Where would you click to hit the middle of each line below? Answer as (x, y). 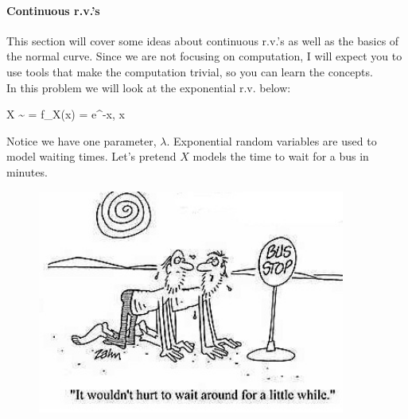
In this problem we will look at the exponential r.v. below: (149, 87)
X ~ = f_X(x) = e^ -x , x (66, 114)
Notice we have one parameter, (82, 140)
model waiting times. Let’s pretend (91, 156)
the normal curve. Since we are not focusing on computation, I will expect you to (204, 56)
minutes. (27, 171)
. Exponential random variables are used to (272, 140)
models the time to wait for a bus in (281, 156)
